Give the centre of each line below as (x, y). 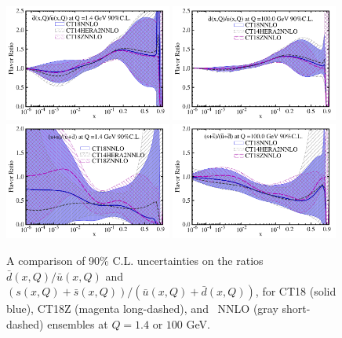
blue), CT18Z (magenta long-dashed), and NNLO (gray (142, 309)
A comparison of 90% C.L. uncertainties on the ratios (135, 261)
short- (296, 309)
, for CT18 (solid (296, 291)
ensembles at (78, 323)
